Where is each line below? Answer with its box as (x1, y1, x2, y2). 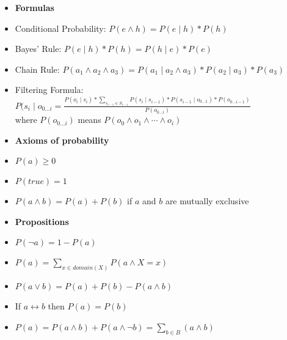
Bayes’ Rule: (15, 42, 62, 55)
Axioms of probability (15, 133, 109, 146)
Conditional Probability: (15, 21, 106, 34)
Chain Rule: (15, 62, 60, 75)
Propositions (15, 215, 69, 227)
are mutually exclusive (165, 194, 249, 207)
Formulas (15, 1, 54, 13)
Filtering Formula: (15, 83, 84, 96)
